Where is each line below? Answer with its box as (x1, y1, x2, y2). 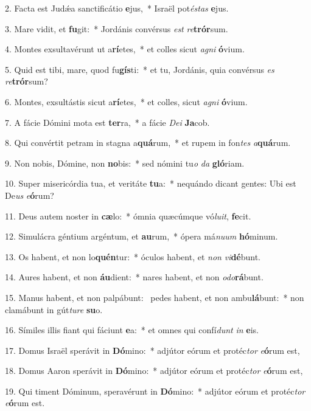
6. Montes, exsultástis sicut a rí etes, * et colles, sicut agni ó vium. (5, 95, 248, 108)
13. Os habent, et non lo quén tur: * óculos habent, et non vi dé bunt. (5, 250, 261, 263)
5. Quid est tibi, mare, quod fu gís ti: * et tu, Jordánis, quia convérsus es (5, 63, 274, 75)
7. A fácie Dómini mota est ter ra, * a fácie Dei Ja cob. (5, 116, 210, 128)
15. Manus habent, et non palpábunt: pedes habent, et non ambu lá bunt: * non (5, 291, 304, 303)
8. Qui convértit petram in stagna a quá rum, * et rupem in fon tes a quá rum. (5, 136, 291, 149)
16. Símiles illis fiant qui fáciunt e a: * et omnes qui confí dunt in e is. (5, 323, 259, 336)
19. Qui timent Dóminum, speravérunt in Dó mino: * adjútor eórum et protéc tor (5, 384, 306, 397)
